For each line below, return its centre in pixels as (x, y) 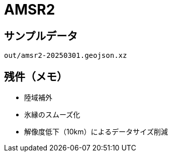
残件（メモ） (36, 76)
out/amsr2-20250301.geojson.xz (66, 56)
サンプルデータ (41, 36)
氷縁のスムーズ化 (52, 115)
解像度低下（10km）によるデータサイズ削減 (96, 132)
